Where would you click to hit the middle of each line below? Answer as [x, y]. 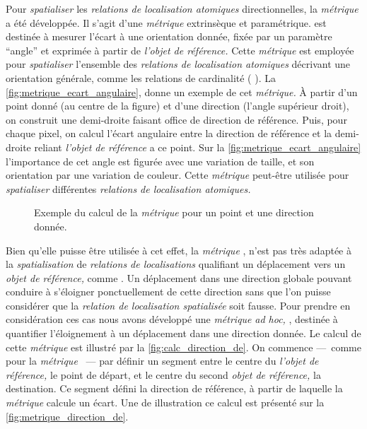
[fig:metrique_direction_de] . [67, 416]
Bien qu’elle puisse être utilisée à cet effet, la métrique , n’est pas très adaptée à [179, 250]
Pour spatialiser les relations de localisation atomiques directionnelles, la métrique [182, 8]
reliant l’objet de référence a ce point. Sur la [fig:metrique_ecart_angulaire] [198, 147]
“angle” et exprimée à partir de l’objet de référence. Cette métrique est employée [180, 50]
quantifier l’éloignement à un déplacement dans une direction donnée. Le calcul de [183, 333]
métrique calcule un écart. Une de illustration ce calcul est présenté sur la [165, 402]
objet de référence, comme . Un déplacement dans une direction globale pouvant [179, 277]
